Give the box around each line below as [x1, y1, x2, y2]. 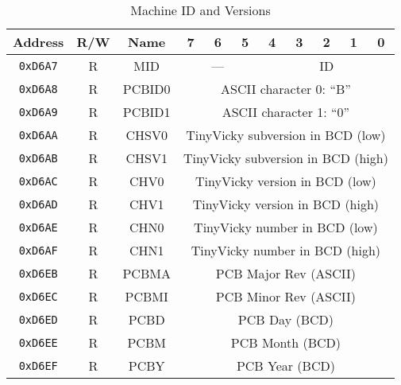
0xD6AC [18, 174, 58, 188]
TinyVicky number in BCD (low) [194, 218, 378, 236]
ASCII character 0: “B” [220, 80, 351, 98]
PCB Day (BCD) [237, 310, 334, 329]
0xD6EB [18, 266, 58, 280]
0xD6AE [18, 220, 58, 234]
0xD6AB [18, 151, 58, 165]
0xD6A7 [18, 59, 58, 72]
